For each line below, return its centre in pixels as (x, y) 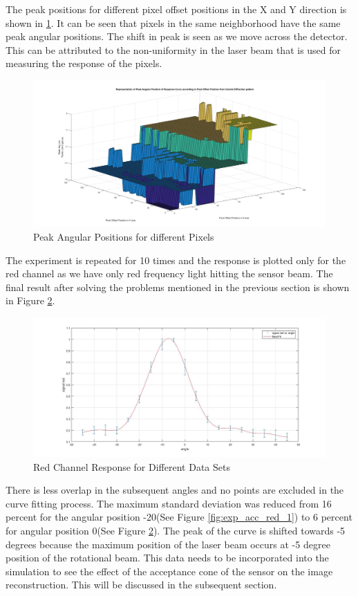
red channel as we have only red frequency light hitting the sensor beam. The (169, 273)
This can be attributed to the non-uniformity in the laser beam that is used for (173, 49)
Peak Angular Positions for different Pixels (124, 236)
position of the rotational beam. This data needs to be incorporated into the (167, 558)
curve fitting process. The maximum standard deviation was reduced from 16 (169, 503)
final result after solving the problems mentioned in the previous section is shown (178, 287)
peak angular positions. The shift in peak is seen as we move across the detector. (177, 36)
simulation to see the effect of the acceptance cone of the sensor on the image (169, 571)
